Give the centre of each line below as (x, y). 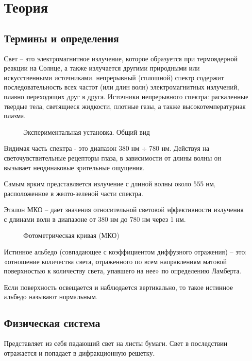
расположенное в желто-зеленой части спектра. (74, 193)
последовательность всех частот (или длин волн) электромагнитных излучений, (122, 87)
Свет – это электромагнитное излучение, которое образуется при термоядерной (121, 58)
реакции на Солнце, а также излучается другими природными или (102, 68)
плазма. (15, 116)
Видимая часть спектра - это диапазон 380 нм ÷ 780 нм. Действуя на (107, 148)
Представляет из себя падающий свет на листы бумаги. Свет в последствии (116, 343)
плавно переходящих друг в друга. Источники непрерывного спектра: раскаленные (126, 96)
